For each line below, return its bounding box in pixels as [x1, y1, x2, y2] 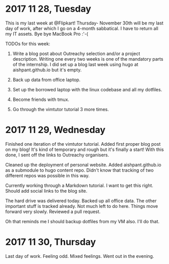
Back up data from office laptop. [12, 76, 80, 83]
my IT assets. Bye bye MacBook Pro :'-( [5, 31, 89, 37]
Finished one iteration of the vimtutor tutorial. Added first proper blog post [5, 141, 161, 147]
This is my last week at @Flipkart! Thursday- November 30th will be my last [5, 20, 164, 26]
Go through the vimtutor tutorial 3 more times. [12, 106, 109, 112]
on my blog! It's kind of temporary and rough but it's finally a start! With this [5, 146, 164, 152]
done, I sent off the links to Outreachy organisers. [5, 151, 109, 158]
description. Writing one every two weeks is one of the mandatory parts [12, 56, 164, 62]
